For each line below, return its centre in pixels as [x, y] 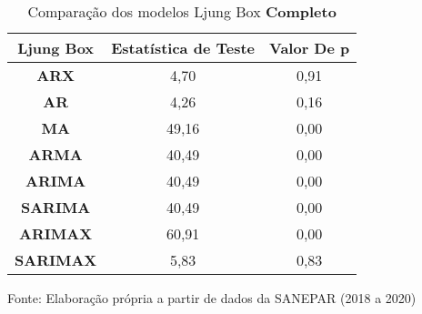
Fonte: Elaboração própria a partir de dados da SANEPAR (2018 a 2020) [212, 298]
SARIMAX [56, 260]
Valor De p [310, 48]
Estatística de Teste [183, 48]
